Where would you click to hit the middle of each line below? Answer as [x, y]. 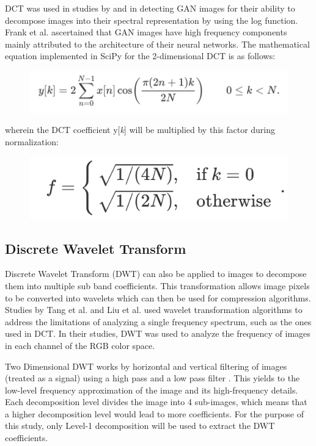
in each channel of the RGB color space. [80, 345]
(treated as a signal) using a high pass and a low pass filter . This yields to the [152, 378]
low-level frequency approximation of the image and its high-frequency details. [152, 390]
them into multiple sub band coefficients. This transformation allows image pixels [157, 285]
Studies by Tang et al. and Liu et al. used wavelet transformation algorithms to [154, 310]
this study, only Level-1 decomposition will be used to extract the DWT [140, 426]
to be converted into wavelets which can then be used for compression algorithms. [158, 297]
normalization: [32, 142]
